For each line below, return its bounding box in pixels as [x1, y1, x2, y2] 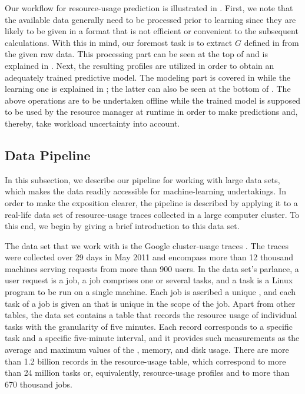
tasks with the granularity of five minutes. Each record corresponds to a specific [5, 320, 293, 332]
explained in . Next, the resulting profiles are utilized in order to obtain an [5, 59, 274, 71]
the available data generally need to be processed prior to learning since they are [5, 13, 296, 25]
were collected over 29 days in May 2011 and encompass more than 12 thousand [5, 251, 293, 263]
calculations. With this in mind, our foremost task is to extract [5, 36, 233, 48]
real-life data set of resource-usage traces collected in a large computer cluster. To [5, 208, 300, 220]
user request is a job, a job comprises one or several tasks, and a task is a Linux [5, 274, 293, 286]
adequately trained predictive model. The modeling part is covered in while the [5, 71, 291, 83]
